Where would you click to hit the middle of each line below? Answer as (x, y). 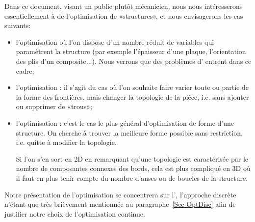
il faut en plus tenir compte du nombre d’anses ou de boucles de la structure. (132, 178)
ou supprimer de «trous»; (54, 106)
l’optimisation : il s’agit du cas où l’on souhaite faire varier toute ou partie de (132, 87)
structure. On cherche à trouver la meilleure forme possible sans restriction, (129, 132)
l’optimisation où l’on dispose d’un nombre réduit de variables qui (115, 42)
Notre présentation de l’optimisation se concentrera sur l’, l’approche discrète (120, 194)
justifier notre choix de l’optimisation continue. (75, 213)
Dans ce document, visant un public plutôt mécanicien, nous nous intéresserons (124, 6)
